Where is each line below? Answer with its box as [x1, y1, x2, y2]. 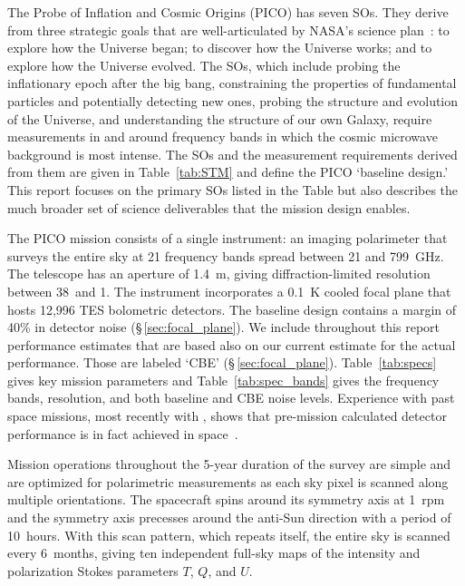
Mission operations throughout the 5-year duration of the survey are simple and [7, 454, 451, 474]
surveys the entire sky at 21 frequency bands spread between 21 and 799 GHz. [7, 246, 444, 265]
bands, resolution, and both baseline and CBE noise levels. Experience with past [7, 388, 455, 407]
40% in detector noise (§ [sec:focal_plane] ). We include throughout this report [7, 317, 440, 337]
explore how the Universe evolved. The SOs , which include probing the [7, 55, 401, 74]
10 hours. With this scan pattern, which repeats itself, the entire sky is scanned [7, 525, 450, 544]
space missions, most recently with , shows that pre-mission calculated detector [7, 406, 447, 425]
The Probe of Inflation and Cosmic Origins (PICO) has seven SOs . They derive [7, 3, 449, 21]
